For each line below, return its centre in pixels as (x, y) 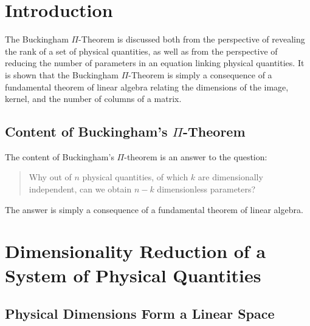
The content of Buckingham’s (60, 156)
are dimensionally (230, 177)
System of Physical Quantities (133, 275)
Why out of (50, 177)
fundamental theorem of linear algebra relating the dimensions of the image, (147, 87)
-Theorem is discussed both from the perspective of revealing (192, 39)
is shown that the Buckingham (62, 74)
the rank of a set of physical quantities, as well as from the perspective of (141, 51)
